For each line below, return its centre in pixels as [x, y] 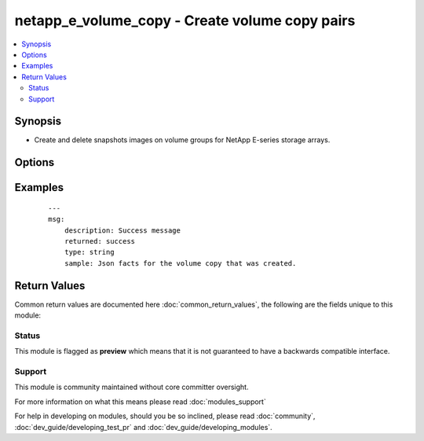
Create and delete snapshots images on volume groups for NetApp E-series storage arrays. [182, 140]
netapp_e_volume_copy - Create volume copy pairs [185, 20]
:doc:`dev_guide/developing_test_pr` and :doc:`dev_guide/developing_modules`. [143, 427]
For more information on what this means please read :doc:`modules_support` [140, 402]
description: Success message [122, 230]
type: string [89, 252]
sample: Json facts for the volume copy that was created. [180, 263]
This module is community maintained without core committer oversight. [132, 387]
